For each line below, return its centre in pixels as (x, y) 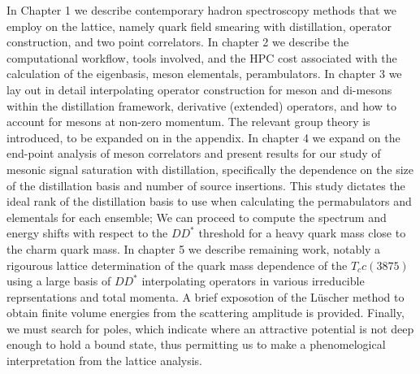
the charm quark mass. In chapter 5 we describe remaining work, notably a (194, 248)
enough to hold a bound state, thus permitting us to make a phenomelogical (196, 344)
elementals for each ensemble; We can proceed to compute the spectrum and (197, 217)
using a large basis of (59, 281)
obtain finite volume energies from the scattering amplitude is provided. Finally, (206, 313)
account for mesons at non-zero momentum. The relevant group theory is (188, 122)
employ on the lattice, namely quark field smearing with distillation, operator (199, 26)
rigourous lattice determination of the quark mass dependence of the (177, 265)
